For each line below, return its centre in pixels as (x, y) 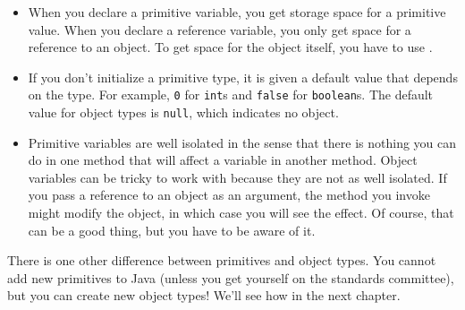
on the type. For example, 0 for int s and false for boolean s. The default (231, 95)
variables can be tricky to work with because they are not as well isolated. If (237, 177)
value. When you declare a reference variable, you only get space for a (220, 29)
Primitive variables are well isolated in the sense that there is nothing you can (242, 142)
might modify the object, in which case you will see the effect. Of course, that (241, 213)
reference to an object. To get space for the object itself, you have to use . (230, 47)
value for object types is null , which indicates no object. (183, 112)
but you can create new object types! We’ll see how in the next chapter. (204, 295)
